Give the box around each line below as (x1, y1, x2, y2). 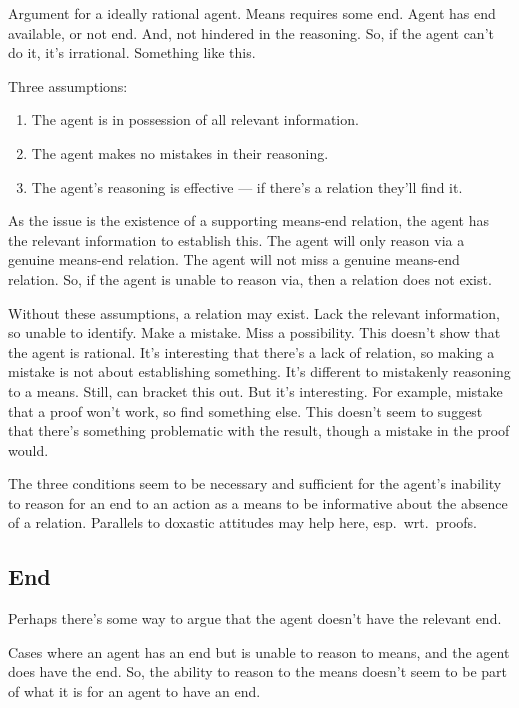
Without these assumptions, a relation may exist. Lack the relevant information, (8, 302, 500, 323)
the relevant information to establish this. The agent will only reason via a (8, 229, 465, 250)
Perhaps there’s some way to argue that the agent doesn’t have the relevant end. (8, 608, 502, 629)
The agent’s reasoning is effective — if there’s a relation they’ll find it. (31, 176, 463, 197)
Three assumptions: (8, 75, 128, 96)
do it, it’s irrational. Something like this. (8, 42, 256, 63)
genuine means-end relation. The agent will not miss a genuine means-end (8, 249, 460, 270)
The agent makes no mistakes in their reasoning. (31, 142, 329, 163)
